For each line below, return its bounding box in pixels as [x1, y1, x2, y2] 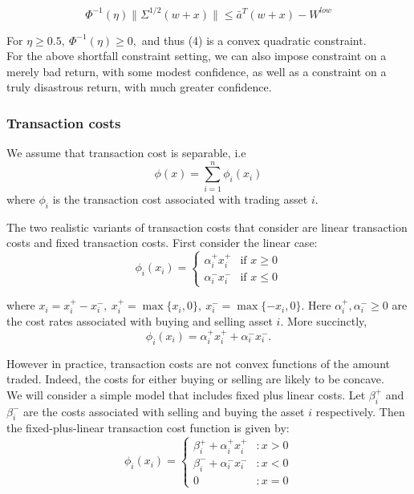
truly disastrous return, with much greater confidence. [6, 79, 272, 95]
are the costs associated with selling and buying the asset [23, 403, 305, 419]
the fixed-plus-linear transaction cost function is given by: [6, 419, 290, 436]
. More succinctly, [280, 313, 367, 330]
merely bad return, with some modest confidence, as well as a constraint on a [6, 63, 387, 79]
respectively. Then [315, 403, 405, 419]
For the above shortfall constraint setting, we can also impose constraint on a [6, 47, 387, 64]
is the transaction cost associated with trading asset [52, 190, 308, 207]
